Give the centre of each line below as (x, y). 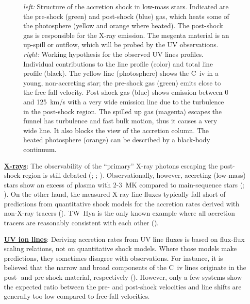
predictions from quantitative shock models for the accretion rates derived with (122, 203)
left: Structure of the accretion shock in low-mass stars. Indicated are (126, 6)
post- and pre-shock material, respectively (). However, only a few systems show (123, 277)
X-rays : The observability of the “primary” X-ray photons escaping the (111, 165)
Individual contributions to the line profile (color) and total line (118, 63)
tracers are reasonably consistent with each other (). (81, 223)
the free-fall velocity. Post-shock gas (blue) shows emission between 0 (126, 92)
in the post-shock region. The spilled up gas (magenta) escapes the (123, 111)
